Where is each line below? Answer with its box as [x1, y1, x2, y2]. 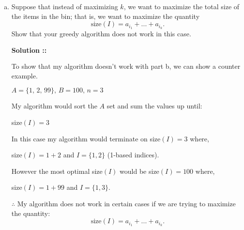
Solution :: [11, 45, 47, 55]
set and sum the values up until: [107, 101, 202, 111]
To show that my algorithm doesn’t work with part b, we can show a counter [11, 61, 241, 71]
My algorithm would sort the [11, 101, 97, 111]
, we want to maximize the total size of [123, 1, 240, 11]
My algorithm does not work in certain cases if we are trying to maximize [17, 198, 236, 208]
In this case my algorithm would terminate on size [11, 133, 161, 143]
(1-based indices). [107, 150, 159, 160]
